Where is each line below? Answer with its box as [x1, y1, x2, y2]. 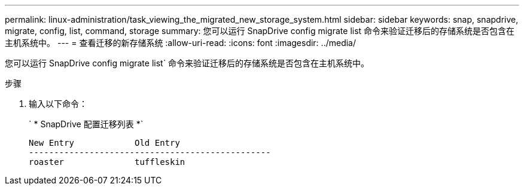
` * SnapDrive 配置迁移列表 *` [29, 119, 144, 129]
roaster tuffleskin [29, 157, 185, 167]
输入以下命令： [29, 99, 87, 109]
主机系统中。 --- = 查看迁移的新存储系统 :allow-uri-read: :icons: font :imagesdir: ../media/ [5, 38, 357, 48]
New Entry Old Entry [29, 138, 180, 148]
